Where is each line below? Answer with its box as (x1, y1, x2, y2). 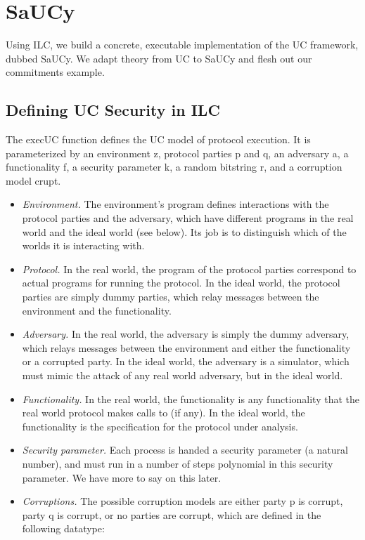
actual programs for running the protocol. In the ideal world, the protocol (22, 275, 340, 290)
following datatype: (22, 521, 105, 536)
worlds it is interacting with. (22, 238, 145, 253)
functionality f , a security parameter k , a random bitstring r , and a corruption (6, 159, 342, 174)
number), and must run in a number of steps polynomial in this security (22, 456, 333, 470)
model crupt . (6, 173, 61, 187)
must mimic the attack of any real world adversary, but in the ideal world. (22, 368, 343, 383)
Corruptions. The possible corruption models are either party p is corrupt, (22, 494, 343, 508)
